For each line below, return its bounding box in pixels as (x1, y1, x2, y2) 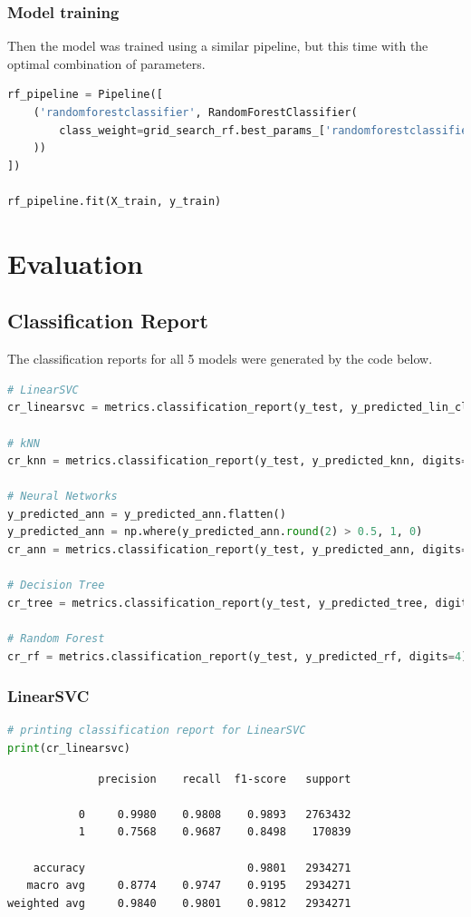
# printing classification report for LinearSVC (7, 724, 306, 737)
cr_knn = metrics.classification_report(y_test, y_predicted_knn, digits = (7, 454, 468, 468)
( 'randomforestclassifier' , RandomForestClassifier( (33, 106, 358, 119)
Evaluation (7, 244, 143, 281)
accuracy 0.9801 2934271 (33, 861, 351, 874)
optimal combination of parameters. (7, 54, 206, 73)
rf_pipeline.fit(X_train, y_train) (7, 194, 222, 208)
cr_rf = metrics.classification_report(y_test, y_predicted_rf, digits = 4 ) (7, 649, 468, 663)
